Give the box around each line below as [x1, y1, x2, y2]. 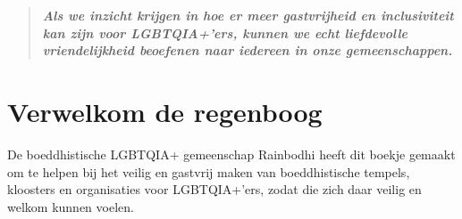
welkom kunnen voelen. [7, 197, 134, 215]
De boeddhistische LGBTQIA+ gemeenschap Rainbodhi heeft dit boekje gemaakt [7, 144, 456, 163]
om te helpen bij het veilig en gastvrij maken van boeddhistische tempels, [7, 162, 410, 181]
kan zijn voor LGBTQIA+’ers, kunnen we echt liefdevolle [42, 23, 408, 42]
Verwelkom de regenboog [7, 93, 323, 129]
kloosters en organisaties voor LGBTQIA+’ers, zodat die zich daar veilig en [7, 180, 422, 199]
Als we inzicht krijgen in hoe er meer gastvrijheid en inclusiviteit [42, 6, 454, 24]
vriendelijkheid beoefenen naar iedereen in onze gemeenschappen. [42, 41, 453, 60]
